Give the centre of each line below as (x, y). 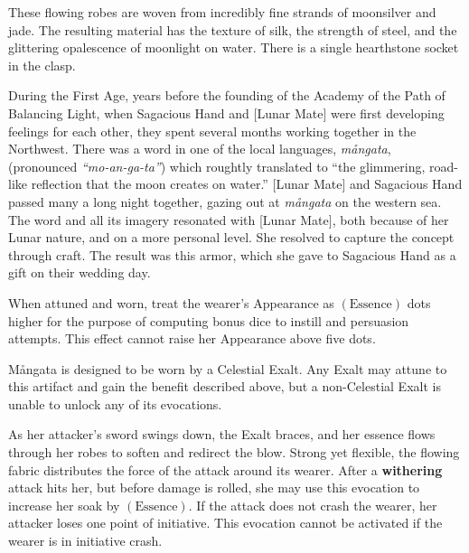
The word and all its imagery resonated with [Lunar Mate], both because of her (229, 219)
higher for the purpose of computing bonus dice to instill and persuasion (209, 320)
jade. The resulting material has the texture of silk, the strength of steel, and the (233, 29)
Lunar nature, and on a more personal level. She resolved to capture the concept (231, 237)
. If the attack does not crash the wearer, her (313, 505)
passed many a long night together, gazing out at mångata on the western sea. (225, 201)
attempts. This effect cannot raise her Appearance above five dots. (192, 338)
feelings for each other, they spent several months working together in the (212, 131)
